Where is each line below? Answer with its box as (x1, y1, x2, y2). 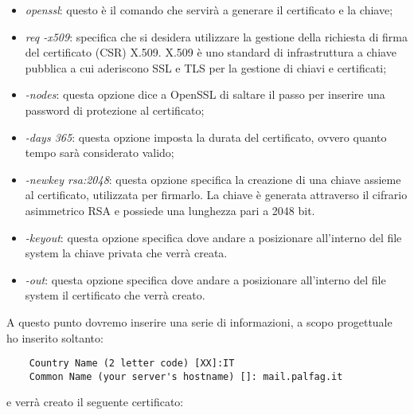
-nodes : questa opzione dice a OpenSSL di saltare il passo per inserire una (25, 86, 385, 103)
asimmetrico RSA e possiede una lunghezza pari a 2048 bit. (25, 202, 315, 218)
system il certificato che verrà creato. (25, 287, 205, 303)
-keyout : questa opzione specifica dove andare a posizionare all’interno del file (25, 229, 402, 245)
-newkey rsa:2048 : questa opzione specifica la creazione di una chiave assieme (25, 170, 401, 187)
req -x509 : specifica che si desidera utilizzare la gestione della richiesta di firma (25, 28, 408, 45)
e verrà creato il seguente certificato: (6, 393, 184, 410)
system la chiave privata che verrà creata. (25, 245, 228, 261)
